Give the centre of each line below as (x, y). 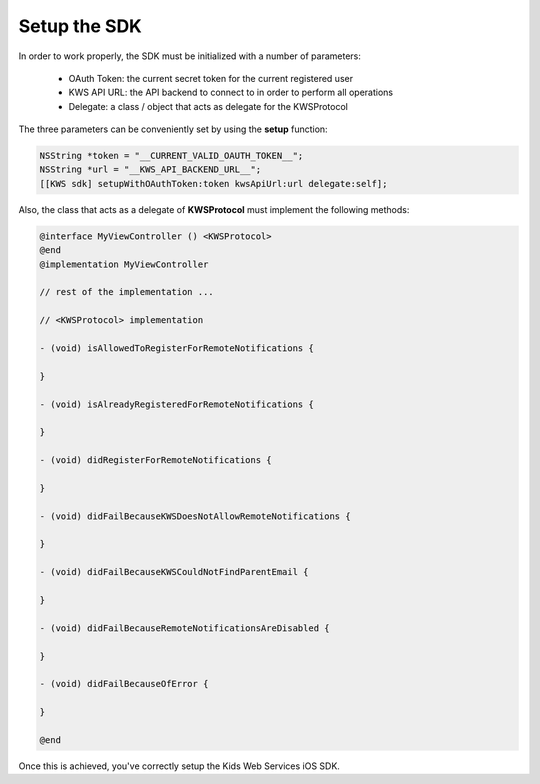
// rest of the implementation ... (126, 292)
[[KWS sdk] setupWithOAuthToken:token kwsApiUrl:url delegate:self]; (213, 183)
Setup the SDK (80, 26)
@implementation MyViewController (124, 264)
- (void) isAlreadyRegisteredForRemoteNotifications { (176, 404)
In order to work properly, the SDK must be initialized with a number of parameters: (190, 56)
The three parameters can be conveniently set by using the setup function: (173, 129)
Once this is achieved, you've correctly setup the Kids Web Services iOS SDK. (179, 766)
